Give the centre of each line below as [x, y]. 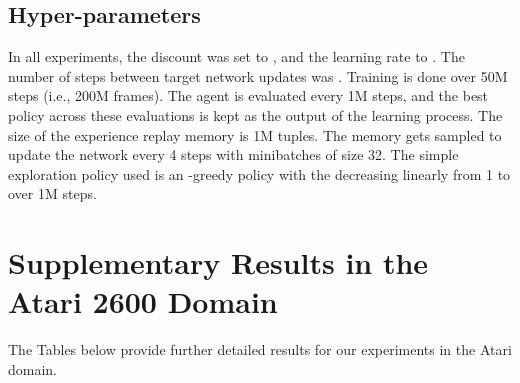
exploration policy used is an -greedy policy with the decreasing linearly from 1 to [259, 173]
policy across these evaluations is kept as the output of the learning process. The [255, 114]
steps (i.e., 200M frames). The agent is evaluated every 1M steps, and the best [248, 95]
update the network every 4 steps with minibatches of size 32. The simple [233, 154]
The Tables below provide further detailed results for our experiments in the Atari [260, 349]
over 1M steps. [52, 193]
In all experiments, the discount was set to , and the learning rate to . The [236, 56]
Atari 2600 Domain [143, 301]
